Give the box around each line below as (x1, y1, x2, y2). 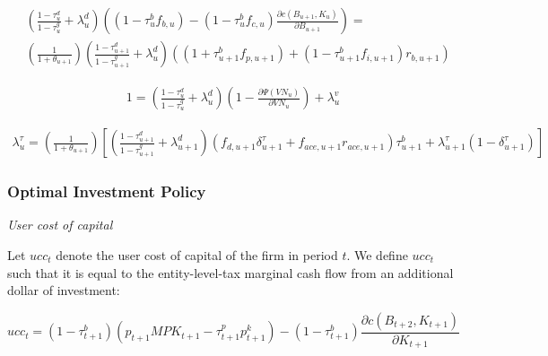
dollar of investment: (7, 281, 120, 300)
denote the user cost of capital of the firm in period (56, 245, 338, 264)
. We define (346, 245, 408, 264)
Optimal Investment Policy (7, 180, 206, 203)
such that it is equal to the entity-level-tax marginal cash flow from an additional (7, 263, 454, 282)
